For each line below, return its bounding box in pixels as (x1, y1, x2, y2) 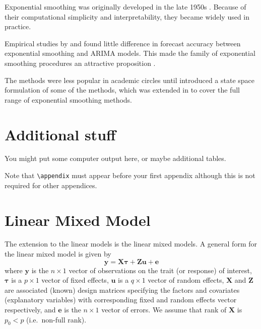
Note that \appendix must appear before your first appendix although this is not (5, 170, 255, 181)
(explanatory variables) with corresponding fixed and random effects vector (5, 294, 237, 305)
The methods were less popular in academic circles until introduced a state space (5, 74, 255, 85)
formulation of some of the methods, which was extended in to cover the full (5, 85, 240, 95)
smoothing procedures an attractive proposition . (5, 57, 156, 68)
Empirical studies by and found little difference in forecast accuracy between (5, 38, 241, 48)
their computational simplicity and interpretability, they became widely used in (5, 11, 250, 22)
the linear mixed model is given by (5, 249, 111, 259)
